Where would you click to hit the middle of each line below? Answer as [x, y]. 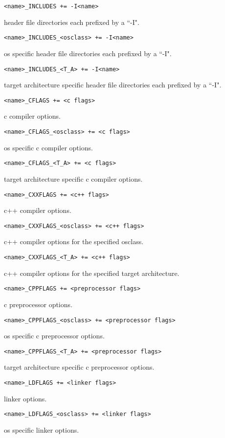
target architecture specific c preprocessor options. [79, 367]
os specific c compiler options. [48, 147]
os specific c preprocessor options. [54, 336]
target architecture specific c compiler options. [73, 178]
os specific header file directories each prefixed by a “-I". [88, 53]
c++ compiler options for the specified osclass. [74, 241]
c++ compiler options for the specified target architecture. [92, 273]
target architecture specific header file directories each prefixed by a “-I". [113, 85]
